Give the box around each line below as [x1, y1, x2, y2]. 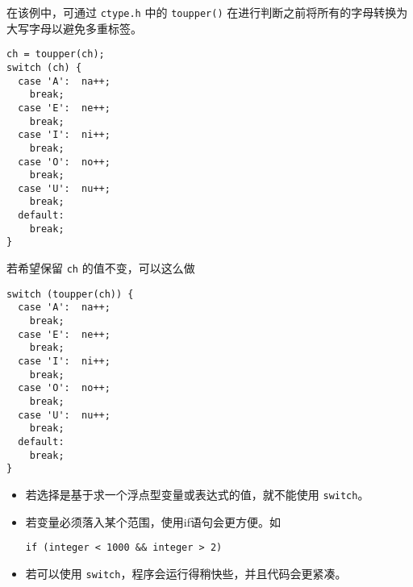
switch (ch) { [6, 61, 82, 73]
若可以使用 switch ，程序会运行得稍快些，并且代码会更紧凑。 [25, 564, 347, 581]
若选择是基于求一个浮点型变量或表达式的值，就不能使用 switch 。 [25, 485, 369, 502]
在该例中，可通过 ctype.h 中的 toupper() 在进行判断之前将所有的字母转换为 [6, 4, 408, 20]
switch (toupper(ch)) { [6, 288, 134, 300]
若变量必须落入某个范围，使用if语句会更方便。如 [25, 513, 281, 530]
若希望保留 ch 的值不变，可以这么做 [6, 260, 195, 277]
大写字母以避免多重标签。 [6, 19, 142, 36]
